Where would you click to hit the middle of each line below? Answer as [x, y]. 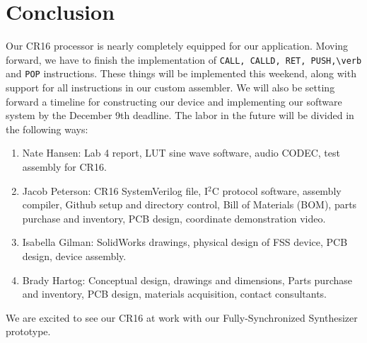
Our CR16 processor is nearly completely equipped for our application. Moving [177, 46]
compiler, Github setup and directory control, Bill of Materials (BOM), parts [190, 204]
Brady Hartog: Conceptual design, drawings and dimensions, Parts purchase [187, 280]
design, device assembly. [74, 255]
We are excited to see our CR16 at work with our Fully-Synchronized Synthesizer [182, 317]
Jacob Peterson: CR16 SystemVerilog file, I [115, 190]
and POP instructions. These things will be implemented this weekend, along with [181, 73]
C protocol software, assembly [276, 190]
